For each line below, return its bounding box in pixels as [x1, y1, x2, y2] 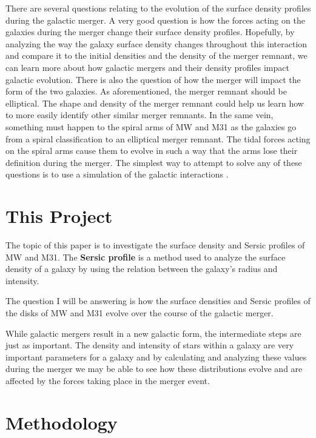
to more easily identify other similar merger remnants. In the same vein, [5, 108, 274, 121]
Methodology [5, 410, 118, 434]
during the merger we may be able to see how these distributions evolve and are [5, 362, 303, 375]
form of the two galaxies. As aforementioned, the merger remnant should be [5, 85, 287, 98]
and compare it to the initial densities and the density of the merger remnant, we [5, 49, 308, 62]
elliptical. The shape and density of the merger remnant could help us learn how [5, 96, 304, 109]
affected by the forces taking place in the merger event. [5, 374, 210, 387]
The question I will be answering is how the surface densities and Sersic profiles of [5, 294, 311, 307]
